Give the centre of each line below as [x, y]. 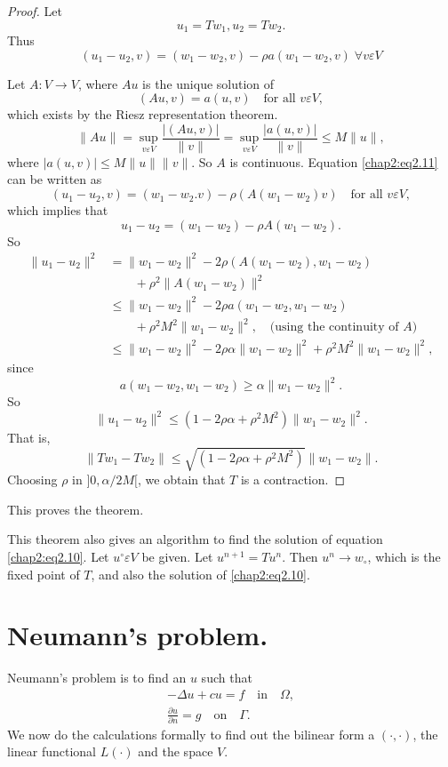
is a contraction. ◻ [293, 479]
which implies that [58, 210]
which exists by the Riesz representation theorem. [143, 114]
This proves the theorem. [76, 509]
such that [227, 678]
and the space [176, 751]
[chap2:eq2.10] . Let [58, 557]
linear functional [52, 751]
